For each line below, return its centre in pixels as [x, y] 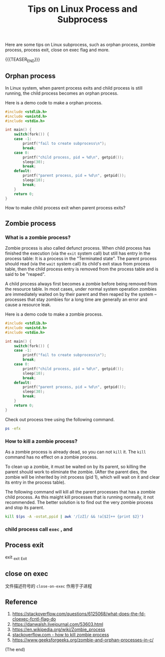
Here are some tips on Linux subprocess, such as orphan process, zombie [80, 45]
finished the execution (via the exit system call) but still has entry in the [78, 253]
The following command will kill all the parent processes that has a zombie [80, 492]
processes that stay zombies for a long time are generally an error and [76, 299]
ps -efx [13, 428]
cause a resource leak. [28, 305]
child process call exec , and [39, 529]
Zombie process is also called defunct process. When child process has [78, 248]
